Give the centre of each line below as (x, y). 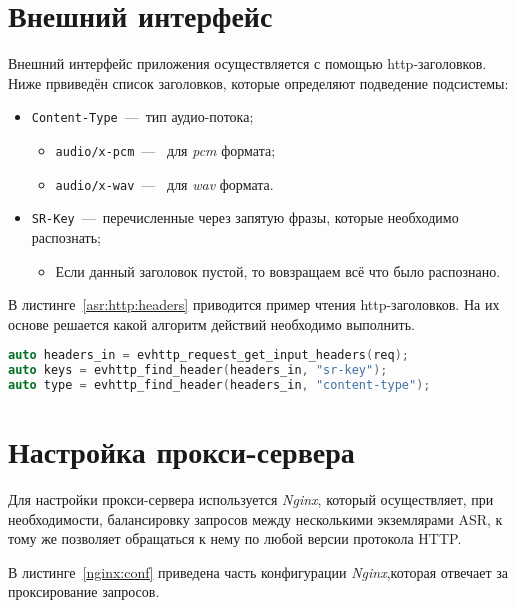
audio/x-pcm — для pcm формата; (165, 149)
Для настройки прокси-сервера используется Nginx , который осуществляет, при (251, 499)
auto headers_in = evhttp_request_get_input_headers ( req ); (208, 355)
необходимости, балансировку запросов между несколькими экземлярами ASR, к (255, 518)
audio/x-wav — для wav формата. (164, 183)
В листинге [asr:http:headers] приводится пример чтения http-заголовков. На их (254, 304)
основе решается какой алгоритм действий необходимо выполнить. (211, 323)
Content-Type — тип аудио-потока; (142, 116)
